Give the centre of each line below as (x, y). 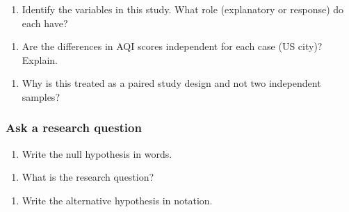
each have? (45, 23)
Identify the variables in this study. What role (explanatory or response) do (183, 9)
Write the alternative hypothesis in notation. (117, 200)
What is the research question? (88, 177)
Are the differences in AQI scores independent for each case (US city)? (172, 46)
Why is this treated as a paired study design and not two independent (171, 83)
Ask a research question (74, 128)
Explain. (40, 59)
